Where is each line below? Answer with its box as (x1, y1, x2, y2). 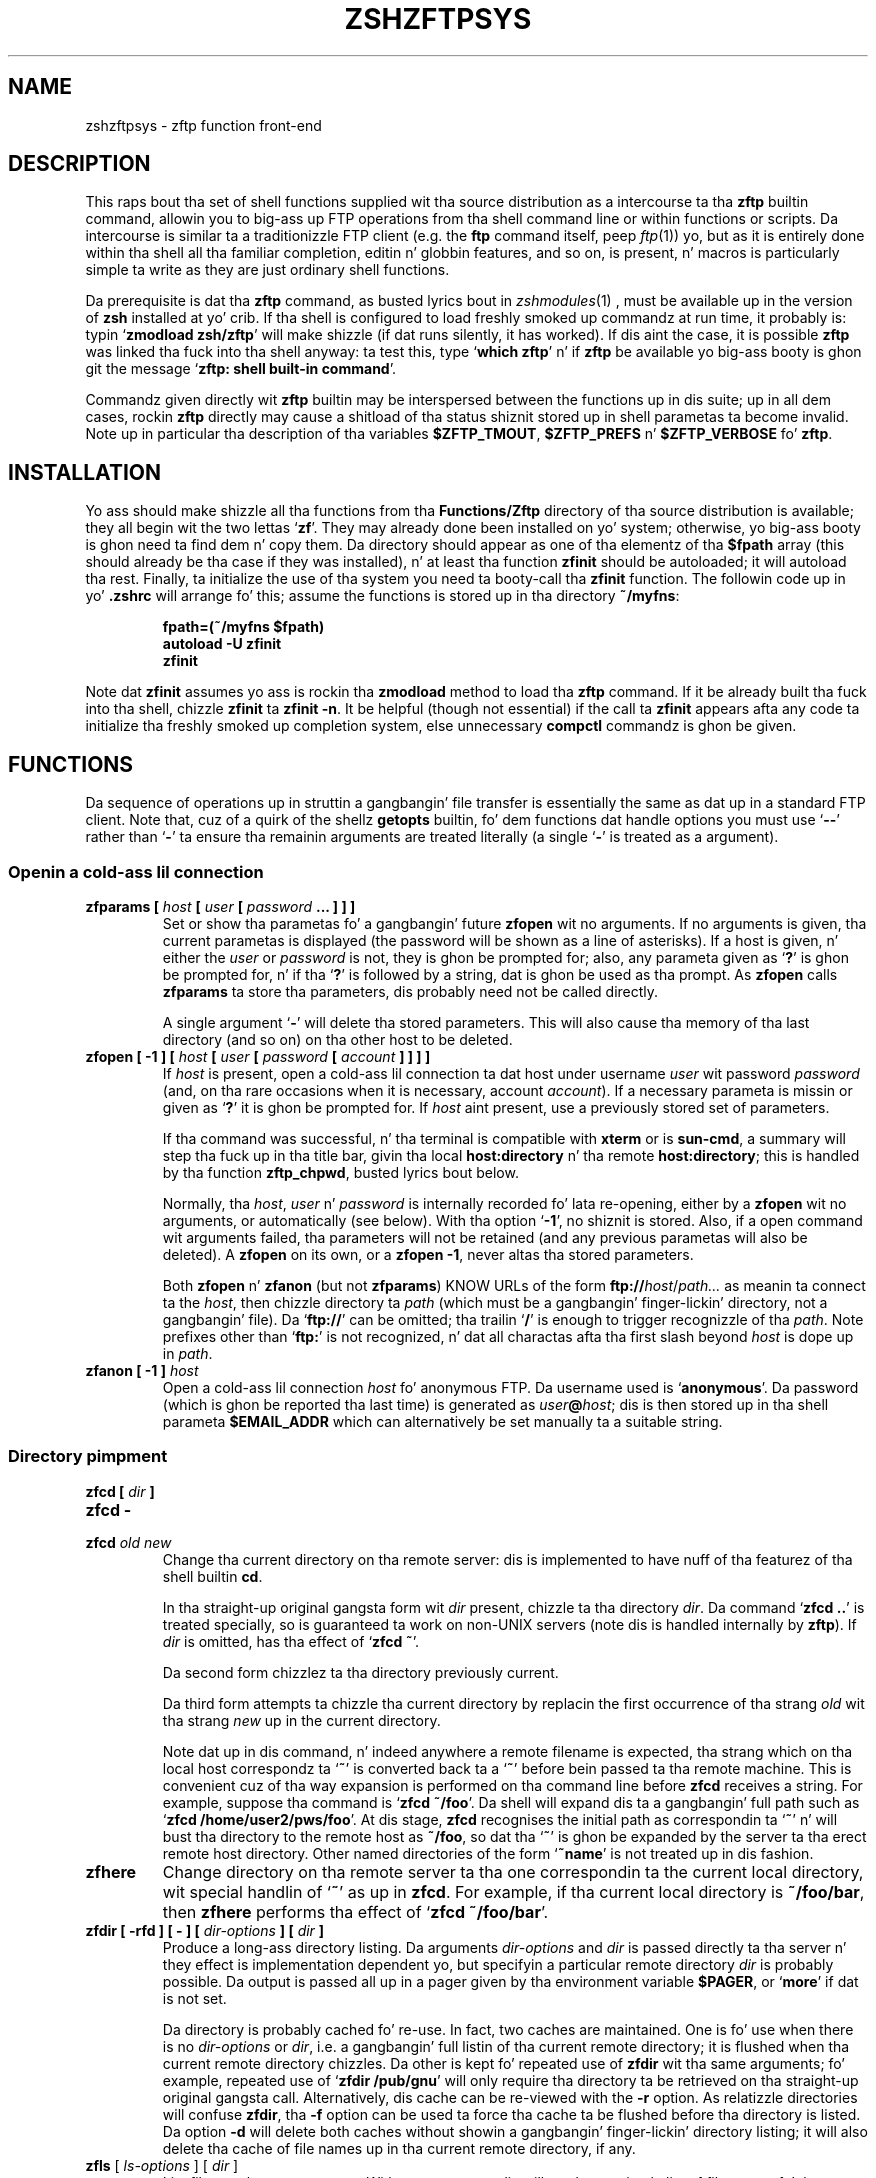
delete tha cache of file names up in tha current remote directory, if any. (162, 2139, 636, 2157)
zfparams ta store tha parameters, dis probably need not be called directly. (162, 982, 659, 1000)
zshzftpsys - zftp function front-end (85, 116, 322, 134)
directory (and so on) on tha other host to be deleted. (162, 1030, 513, 1048)
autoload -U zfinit (162, 635, 282, 653)
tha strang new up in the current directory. (162, 1711, 441, 1729)
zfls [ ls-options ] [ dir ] (85, 2156, 239, 2174)
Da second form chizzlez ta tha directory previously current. (162, 1663, 559, 1681)
